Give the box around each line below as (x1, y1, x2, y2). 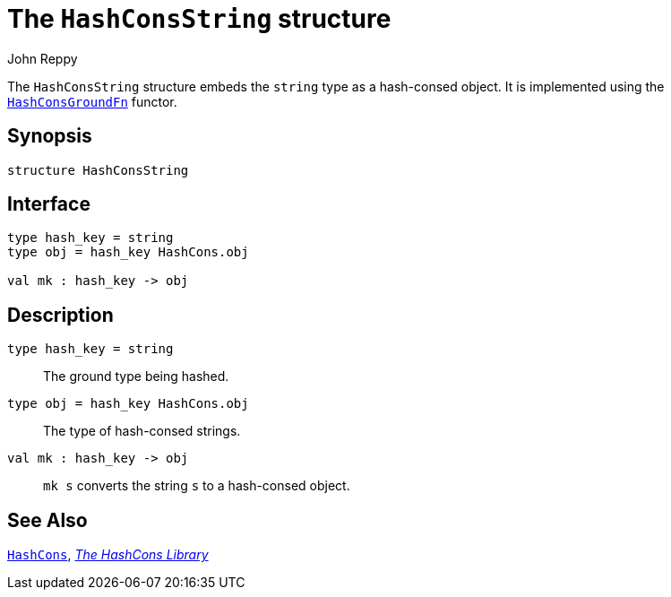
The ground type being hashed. (43, 368, 229, 385)
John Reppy (7, 50, 78, 66)
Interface (7, 193, 90, 216)
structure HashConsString (7, 162, 189, 177)
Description (7, 303, 114, 326)
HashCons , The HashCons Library (7, 547, 209, 563)
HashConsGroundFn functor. (7, 93, 177, 109)
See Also (7, 508, 88, 532)
